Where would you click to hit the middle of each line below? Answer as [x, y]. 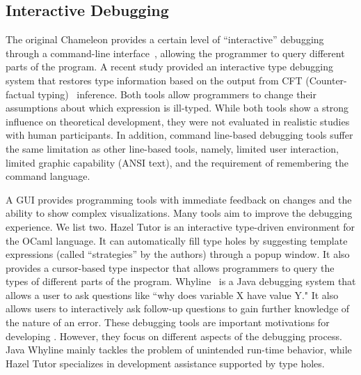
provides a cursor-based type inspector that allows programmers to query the [170, 267]
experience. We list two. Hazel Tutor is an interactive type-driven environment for [180, 226]
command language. [48, 176]
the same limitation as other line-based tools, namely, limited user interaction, [172, 148]
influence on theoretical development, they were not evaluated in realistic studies [178, 121]
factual [20, 94]
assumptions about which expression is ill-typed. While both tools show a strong [177, 108]
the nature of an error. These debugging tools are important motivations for [168, 322]
